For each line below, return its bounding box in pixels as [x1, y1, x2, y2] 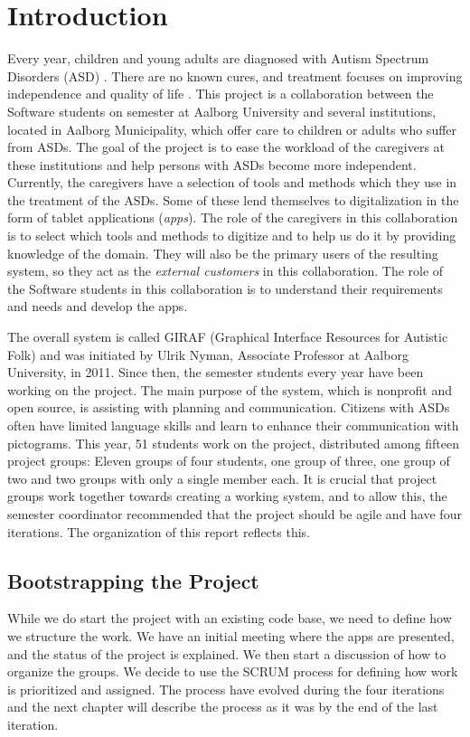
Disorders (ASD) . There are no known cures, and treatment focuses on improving [7, 66, 463, 85]
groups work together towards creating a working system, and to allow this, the [7, 487, 447, 506]
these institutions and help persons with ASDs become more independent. [7, 155, 417, 174]
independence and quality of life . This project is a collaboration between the [7, 84, 434, 103]
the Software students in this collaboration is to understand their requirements [7, 279, 443, 298]
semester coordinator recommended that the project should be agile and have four [7, 504, 462, 523]
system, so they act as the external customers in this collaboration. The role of [7, 261, 444, 280]
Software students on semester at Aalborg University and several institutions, [7, 101, 437, 120]
